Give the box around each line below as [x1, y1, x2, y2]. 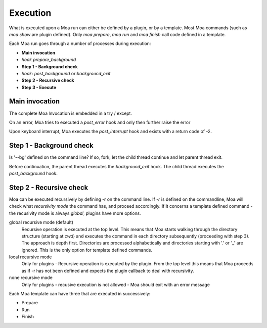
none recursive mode [9, 275, 53, 281]
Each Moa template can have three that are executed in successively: [9, 291, 151, 297]
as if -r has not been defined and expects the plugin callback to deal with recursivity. [21, 268, 194, 274]
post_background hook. [9, 171, 58, 177]
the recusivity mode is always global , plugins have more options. [9, 210, 141, 216]
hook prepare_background [21, 57, 76, 63]
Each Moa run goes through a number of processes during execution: [9, 41, 151, 47]
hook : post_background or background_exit [21, 70, 111, 76]
